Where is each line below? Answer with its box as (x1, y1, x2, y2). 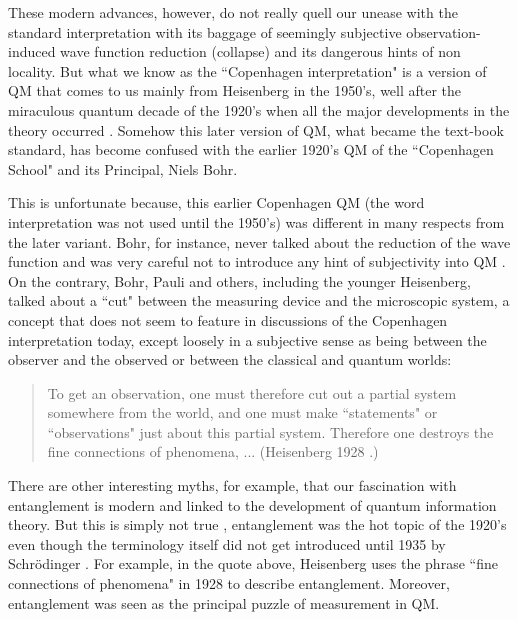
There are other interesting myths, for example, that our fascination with (8, 475, 457, 496)
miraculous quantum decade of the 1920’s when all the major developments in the (8, 99, 510, 120)
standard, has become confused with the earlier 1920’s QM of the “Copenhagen (8, 139, 494, 160)
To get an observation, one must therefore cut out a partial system (47, 382, 457, 403)
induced (8, 41, 56, 62)
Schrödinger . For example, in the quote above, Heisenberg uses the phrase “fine (8, 553, 498, 574)
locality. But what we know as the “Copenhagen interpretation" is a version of (8, 60, 487, 81)
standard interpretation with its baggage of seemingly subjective (8, 21, 402, 42)
